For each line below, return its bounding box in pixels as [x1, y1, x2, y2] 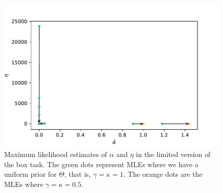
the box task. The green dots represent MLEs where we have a [4, 159, 199, 169]
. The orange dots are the [123, 169, 203, 179]
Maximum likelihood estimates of [4, 149, 107, 160]
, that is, [64, 169, 91, 179]
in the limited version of [136, 149, 211, 160]
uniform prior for [4, 169, 57, 179]
